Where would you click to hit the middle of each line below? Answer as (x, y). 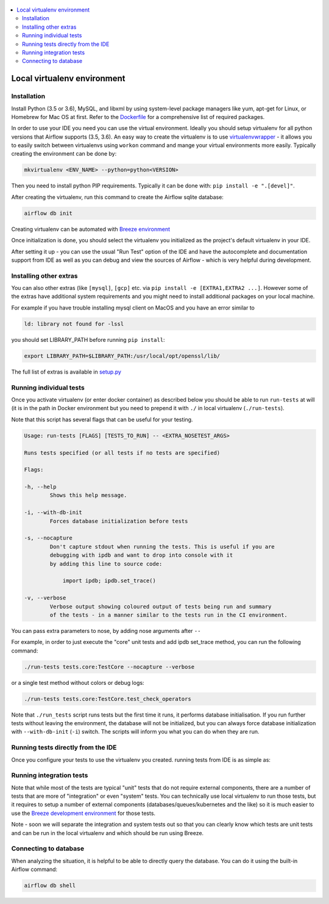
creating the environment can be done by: (64, 154)
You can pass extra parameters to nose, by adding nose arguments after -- (106, 631)
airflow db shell (50, 886)
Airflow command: (34, 869)
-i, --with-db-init (53, 512)
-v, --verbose (45, 598)
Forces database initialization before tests (119, 521)
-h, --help (40, 487)
